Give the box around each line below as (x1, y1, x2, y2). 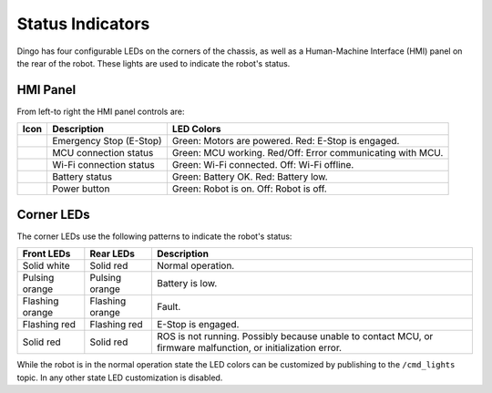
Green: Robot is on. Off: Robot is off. (171, 182, 327, 195)
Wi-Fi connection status (51, 159, 155, 171)
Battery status (51, 171, 113, 183)
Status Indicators (16, 14, 150, 34)
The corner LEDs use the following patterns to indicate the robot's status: (16, 231, 292, 242)
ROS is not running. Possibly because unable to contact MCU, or (156, 330, 434, 343)
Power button (51, 182, 110, 195)
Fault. (156, 301, 181, 314)
